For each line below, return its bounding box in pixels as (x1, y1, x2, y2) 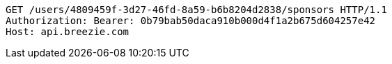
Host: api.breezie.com (6, 26, 130, 37)
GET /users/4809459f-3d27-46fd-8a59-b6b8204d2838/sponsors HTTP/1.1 (6, 4, 387, 15)
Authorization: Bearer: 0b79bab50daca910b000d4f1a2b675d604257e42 (6, 15, 376, 26)
